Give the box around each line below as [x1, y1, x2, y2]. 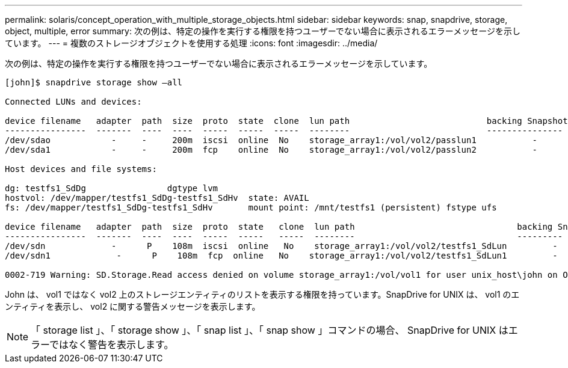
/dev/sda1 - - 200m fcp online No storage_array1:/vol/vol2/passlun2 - [5, 145, 538, 155]
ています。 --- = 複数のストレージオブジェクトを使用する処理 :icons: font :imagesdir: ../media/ [5, 38, 378, 48]
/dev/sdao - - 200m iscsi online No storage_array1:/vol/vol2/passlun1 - [5, 135, 538, 145]
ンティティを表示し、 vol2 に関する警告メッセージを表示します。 [5, 301, 261, 311]
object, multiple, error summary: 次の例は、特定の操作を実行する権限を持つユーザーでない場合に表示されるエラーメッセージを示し [5, 26, 520, 36]
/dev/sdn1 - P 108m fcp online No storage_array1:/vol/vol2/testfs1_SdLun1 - [5, 251, 558, 260]
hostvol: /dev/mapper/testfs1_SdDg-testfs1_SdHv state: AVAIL [5, 193, 309, 203]
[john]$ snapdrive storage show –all [5, 78, 183, 87]
